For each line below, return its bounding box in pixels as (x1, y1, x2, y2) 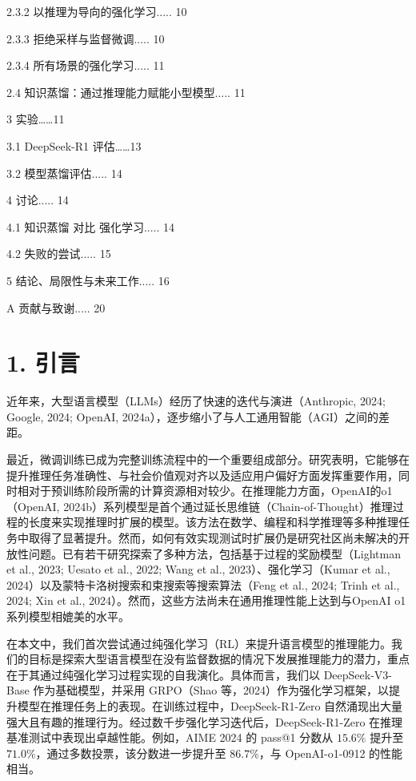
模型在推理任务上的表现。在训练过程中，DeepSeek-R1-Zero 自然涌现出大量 (17, 697, 403, 714)
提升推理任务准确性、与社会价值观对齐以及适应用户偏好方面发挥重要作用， (6, 466, 398, 483)
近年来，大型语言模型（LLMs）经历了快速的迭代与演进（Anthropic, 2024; (6, 393, 386, 409)
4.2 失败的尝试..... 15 (6, 245, 111, 262)
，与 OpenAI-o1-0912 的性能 (258, 744, 403, 761)
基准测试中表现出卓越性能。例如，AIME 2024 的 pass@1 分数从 (6, 729, 334, 746)
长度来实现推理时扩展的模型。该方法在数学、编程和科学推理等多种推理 (28, 513, 398, 530)
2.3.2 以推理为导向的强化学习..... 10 (6, 3, 187, 19)
